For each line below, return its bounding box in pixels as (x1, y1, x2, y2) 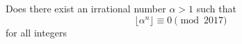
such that (196, 1, 236, 15)
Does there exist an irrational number (6, 1, 166, 15)
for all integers (6, 25, 67, 39)
